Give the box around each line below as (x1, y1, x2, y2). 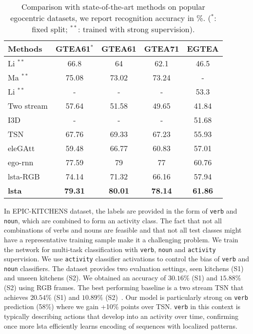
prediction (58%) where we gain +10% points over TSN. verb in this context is (4, 301, 241, 312)
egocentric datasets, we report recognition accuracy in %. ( (10, 12, 211, 23)
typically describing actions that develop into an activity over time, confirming (4, 311, 238, 321)
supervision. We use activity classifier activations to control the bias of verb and (4, 254, 250, 264)
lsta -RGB (8, 171, 40, 182)
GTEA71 (144, 43, 179, 54)
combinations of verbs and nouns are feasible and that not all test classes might (4, 225, 242, 235)
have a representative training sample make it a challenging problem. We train (4, 234, 238, 244)
